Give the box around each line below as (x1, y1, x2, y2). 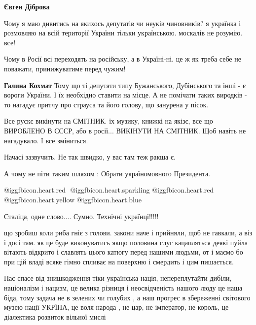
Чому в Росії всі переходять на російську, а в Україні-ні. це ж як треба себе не (4, 54, 241, 64)
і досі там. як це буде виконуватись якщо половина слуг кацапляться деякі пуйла (4, 237, 248, 247)
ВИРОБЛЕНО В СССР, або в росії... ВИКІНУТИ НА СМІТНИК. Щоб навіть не (4, 125, 246, 135)
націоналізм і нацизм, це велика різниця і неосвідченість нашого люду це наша (4, 283, 243, 293)
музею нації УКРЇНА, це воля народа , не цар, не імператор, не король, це (4, 302, 229, 312)
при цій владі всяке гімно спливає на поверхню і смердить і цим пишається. (4, 256, 234, 266)
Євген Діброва (4, 1, 50, 11)
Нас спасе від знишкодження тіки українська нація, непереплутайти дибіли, (4, 273, 232, 283)
